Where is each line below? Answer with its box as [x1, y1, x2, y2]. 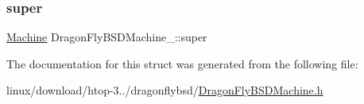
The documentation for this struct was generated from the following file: [6, 55, 358, 71]
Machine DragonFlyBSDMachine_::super [6, 29, 207, 45]
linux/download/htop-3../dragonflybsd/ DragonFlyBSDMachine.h [6, 82, 323, 98]
